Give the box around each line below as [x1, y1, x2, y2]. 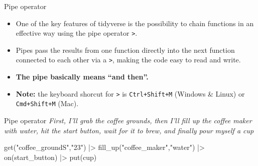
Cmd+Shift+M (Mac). [16, 98, 79, 109]
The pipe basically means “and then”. [16, 71, 149, 82]
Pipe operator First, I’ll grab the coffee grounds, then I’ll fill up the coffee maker [4, 115, 252, 125]
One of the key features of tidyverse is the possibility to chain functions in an [16, 18, 254, 28]
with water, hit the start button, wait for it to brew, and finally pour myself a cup [4, 125, 254, 135]
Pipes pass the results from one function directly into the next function [16, 44, 235, 55]
